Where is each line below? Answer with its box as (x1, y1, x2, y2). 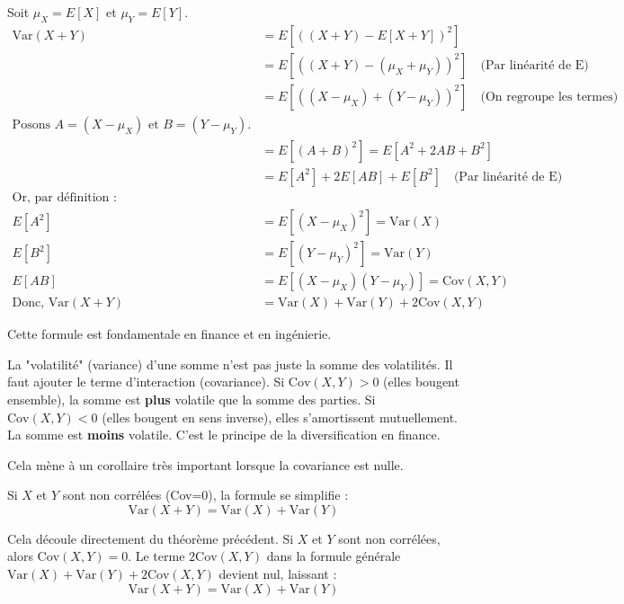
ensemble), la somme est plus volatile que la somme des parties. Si (7, 389, 376, 408)
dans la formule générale (266, 546, 401, 565)
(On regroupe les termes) (480, 90, 619, 103)
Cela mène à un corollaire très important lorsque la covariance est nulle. (7, 455, 404, 474)
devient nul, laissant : (218, 564, 337, 583)
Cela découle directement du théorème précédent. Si (7, 528, 294, 547)
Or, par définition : (12, 191, 117, 204)
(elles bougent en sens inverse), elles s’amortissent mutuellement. (102, 407, 458, 426)
